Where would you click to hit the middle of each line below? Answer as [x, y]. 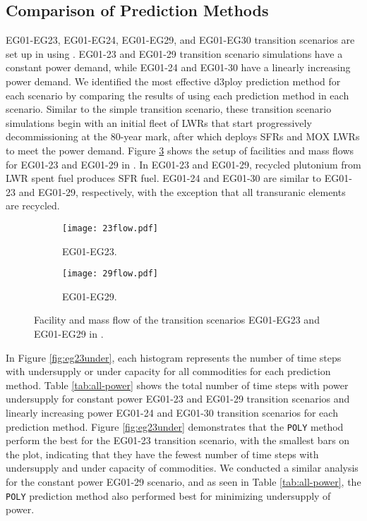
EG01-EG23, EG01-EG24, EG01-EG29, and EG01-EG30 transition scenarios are [180, 40]
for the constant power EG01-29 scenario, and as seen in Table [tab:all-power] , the [183, 482]
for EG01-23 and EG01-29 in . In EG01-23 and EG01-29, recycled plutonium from [183, 164]
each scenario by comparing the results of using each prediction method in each [178, 95]
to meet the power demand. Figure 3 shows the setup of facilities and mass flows [180, 150]
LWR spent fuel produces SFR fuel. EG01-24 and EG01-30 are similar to [164, 178]
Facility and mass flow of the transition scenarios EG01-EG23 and [177, 320]
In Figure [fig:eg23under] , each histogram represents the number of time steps [174, 357]
